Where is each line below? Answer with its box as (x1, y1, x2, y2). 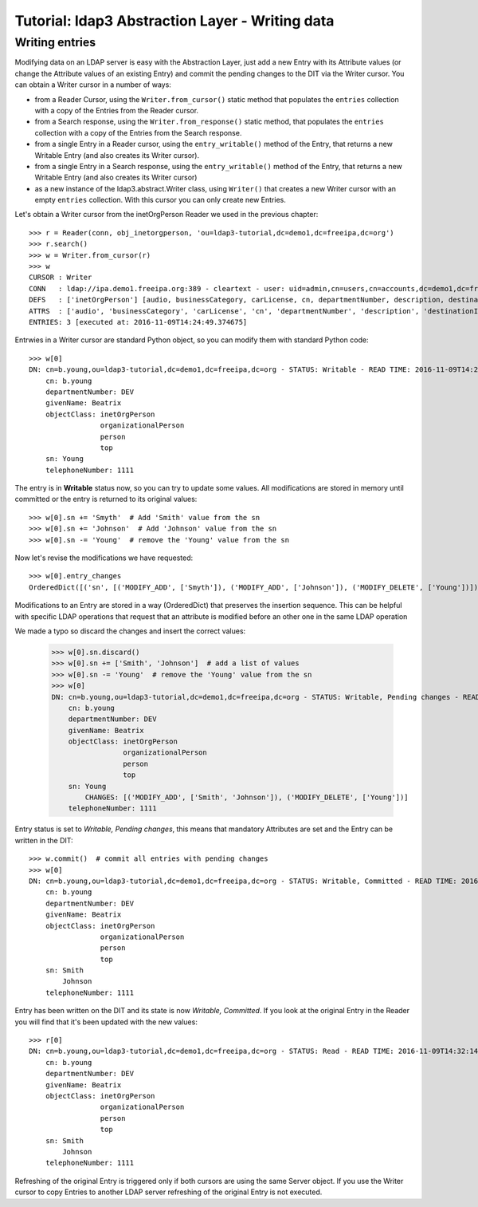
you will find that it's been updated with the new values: (14, 1017, 198, 1027)
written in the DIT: (14, 835, 73, 845)
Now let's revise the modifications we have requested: (14, 553, 194, 562)
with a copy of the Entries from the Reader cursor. (34, 105, 199, 115)
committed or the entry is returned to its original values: (14, 495, 198, 504)
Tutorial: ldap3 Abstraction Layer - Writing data (14, 12, 335, 30)
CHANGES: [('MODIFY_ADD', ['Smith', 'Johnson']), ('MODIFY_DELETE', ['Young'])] (84, 793, 409, 802)
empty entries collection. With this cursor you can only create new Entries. (34, 195, 286, 205)
